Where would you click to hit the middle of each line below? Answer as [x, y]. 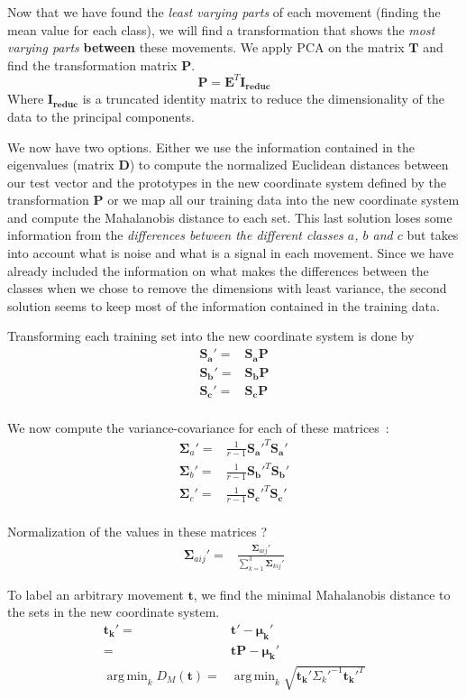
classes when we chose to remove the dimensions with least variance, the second [227, 288]
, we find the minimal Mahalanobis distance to [322, 594]
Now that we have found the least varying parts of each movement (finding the [224, 12]
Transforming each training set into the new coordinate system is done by [211, 336]
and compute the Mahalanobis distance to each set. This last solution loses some [230, 217]
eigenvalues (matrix [61, 165]
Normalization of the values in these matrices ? [137, 532]
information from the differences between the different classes [175, 235]
